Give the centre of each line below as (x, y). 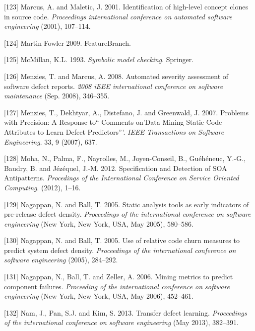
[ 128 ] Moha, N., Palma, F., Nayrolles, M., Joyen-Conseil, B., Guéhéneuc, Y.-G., (125, 158)
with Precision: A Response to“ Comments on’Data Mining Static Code (113, 122)
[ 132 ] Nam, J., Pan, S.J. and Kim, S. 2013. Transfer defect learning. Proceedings (126, 312)
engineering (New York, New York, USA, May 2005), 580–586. (99, 223)
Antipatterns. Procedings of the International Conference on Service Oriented (122, 178)
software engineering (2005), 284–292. (61, 260)
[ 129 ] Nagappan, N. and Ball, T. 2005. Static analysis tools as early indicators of (127, 204)
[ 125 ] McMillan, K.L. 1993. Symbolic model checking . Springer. (99, 59)
